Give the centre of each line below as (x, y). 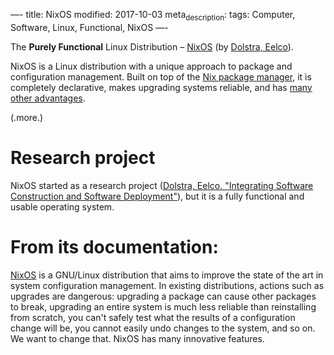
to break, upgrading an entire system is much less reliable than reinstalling (163, 306)
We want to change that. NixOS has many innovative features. (137, 338)
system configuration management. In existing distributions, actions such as (167, 285)
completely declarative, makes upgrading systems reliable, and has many (161, 87)
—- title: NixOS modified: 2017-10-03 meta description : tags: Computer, (153, 16)
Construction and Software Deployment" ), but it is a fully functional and (157, 196)
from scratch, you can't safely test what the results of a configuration (153, 317)
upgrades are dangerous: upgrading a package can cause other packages (163, 296)
